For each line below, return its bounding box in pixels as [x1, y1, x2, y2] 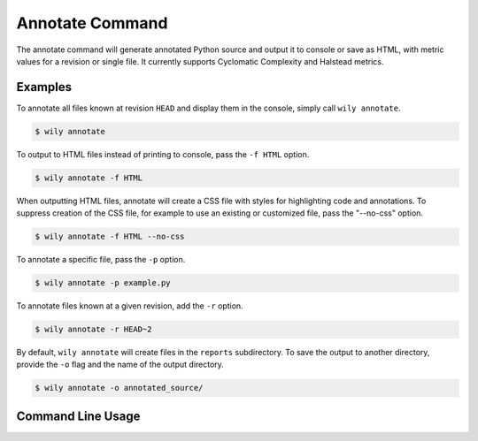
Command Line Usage [16, 408, 141, 423]
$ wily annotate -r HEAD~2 [35, 324, 152, 335]
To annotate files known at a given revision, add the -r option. [16, 300, 243, 311]
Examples [16, 80, 73, 95]
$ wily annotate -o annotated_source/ [35, 383, 204, 393]
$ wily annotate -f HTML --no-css [35, 232, 185, 242]
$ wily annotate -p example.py [35, 278, 172, 288]
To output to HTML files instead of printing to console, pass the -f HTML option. [16, 148, 310, 159]
